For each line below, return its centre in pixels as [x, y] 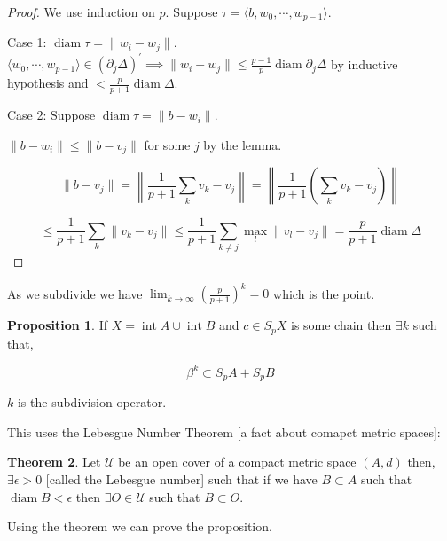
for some [167, 144]
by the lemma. [243, 144]
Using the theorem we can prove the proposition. [140, 526]
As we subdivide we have [75, 293]
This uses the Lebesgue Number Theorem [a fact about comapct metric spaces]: [224, 431]
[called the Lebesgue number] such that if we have [181, 478]
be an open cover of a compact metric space [237, 462]
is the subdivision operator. [92, 402]
